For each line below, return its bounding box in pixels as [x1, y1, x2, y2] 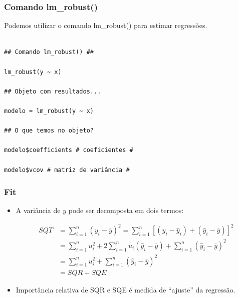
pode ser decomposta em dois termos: [68, 205, 184, 215]
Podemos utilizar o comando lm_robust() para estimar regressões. [4, 20, 207, 30]
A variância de [16, 205, 61, 215]
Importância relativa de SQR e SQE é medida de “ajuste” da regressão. [16, 284, 235, 294]
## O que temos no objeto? [4, 127, 94, 134]
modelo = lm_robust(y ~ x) [4, 107, 94, 114]
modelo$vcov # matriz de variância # [4, 166, 130, 173]
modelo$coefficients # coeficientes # [4, 146, 133, 154]
